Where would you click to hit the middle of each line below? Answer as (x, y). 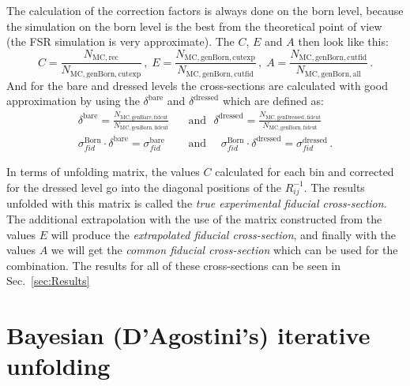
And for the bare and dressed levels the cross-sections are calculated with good (197, 85)
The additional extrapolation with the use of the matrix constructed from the (194, 218)
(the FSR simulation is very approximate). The (120, 41)
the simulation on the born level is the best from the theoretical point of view (194, 26)
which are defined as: (273, 101)
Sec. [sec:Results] (48, 281)
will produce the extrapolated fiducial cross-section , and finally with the (224, 234)
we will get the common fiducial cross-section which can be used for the (224, 250)
